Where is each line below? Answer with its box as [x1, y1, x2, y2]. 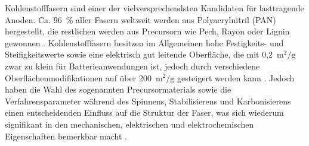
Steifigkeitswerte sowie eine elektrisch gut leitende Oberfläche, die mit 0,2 [5, 48, 273, 61]
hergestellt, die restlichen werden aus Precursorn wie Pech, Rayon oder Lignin [5, 25, 290, 37]
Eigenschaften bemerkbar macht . [5, 129, 127, 142]
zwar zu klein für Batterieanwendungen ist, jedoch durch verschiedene [5, 59, 260, 72]
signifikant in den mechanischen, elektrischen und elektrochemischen [5, 118, 254, 130]
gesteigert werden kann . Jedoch [177, 71, 295, 84]
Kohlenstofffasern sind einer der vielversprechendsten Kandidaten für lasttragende [5, 2, 304, 14]
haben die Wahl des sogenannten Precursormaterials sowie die [5, 83, 231, 96]
